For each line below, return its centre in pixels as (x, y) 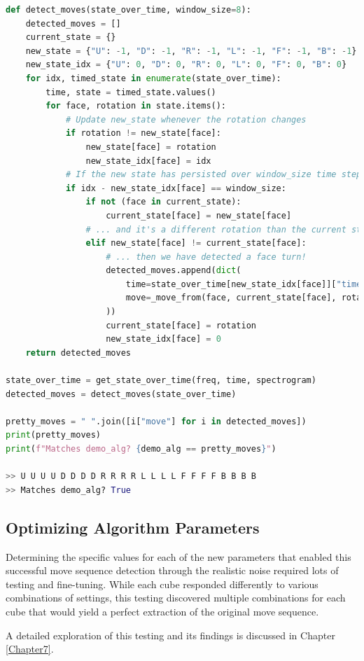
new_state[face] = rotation (151, 147)
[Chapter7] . (30, 649)
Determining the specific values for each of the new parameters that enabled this (178, 556)
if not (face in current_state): (163, 202)
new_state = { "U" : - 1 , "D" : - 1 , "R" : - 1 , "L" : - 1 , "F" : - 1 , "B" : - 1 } (191, 51)
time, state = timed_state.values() (131, 92)
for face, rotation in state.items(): (136, 106)
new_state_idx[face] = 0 (163, 339)
